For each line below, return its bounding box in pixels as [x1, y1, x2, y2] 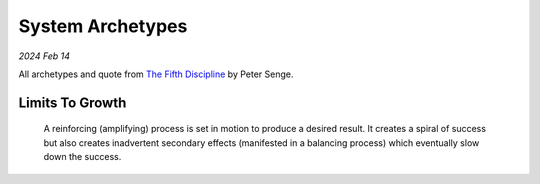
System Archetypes [18, 15, 188, 37]
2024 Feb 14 [18, 50, 70, 62]
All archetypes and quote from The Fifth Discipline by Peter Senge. [18, 68, 294, 80]
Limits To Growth [18, 94, 127, 111]
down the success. [43, 151, 122, 163]
